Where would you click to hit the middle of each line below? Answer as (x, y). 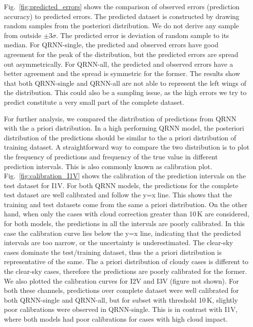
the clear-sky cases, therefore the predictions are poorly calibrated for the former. (126, 271)
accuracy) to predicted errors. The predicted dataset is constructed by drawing (122, 16)
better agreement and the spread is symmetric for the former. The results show (122, 73)
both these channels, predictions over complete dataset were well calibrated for (121, 290)
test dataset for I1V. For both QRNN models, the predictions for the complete (121, 185)
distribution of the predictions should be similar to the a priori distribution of (120, 137)
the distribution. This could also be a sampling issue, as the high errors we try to (125, 92)
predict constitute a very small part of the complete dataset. (94, 102)
